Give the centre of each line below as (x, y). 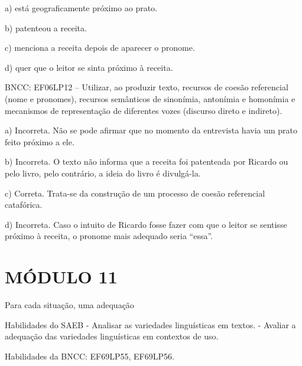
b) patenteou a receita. (46, 27)
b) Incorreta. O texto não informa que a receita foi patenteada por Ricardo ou (147, 161)
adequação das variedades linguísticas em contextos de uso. (112, 336)
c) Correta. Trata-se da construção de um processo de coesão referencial (135, 193)
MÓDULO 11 (61, 277)
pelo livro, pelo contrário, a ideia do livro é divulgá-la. (103, 173)
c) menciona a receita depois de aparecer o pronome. (100, 48)
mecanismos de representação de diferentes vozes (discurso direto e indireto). (144, 110)
